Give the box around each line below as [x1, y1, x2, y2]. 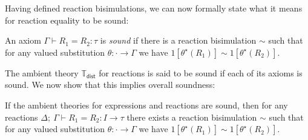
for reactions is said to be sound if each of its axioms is [99, 66, 303, 79]
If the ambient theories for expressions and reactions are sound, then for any [5, 98, 288, 111]
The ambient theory [5, 66, 79, 79]
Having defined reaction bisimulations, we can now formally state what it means [5, 2, 303, 14]
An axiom [5, 34, 41, 47]
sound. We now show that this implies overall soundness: [5, 78, 215, 91]
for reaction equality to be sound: [5, 13, 129, 26]
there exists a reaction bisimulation [126, 110, 257, 123]
